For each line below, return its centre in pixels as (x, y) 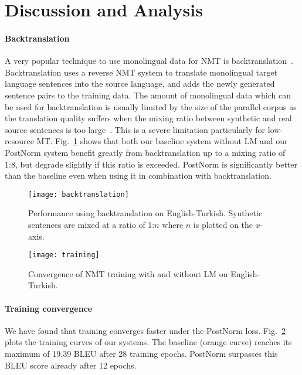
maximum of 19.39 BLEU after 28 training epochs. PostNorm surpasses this (141, 353)
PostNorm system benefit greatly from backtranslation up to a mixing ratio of (145, 152)
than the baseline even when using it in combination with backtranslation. (138, 175)
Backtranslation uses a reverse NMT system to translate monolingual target (141, 72)
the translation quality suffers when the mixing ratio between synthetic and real (148, 118)
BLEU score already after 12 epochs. (71, 365)
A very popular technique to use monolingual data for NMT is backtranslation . (149, 61)
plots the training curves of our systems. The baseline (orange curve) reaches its (148, 342)
